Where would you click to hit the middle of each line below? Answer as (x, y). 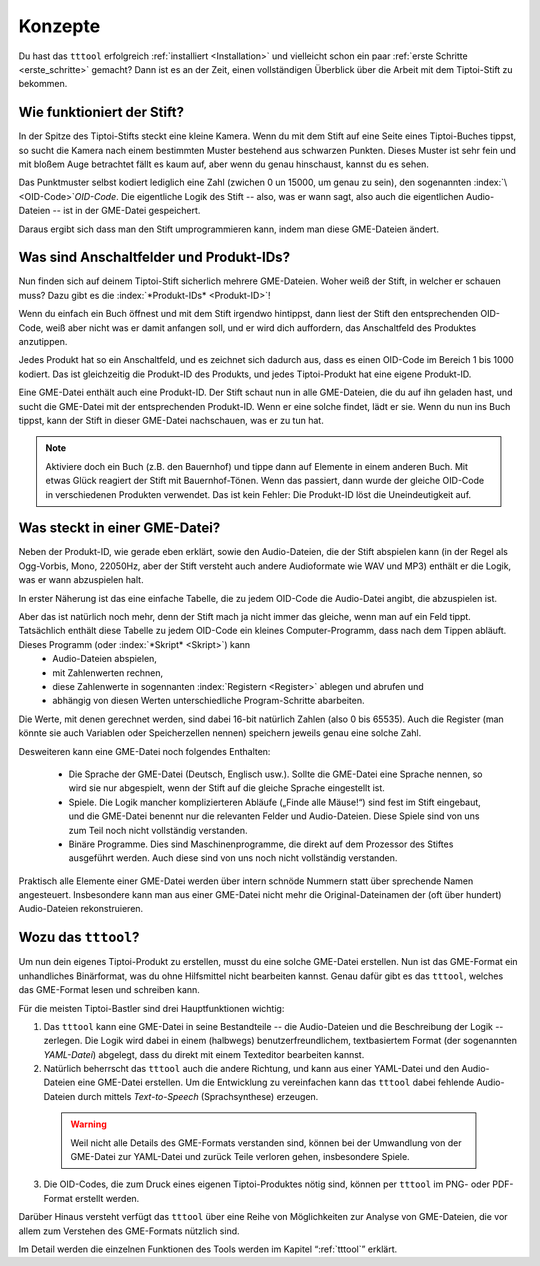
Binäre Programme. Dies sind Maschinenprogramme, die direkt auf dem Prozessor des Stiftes (261, 844)
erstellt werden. (107, 1198)
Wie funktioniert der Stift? (101, 112)
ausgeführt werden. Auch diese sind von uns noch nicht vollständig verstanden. (233, 858)
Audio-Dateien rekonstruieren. (81, 909)
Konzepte (59, 26)
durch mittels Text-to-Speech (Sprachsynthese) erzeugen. (198, 1096)
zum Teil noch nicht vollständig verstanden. (158, 830)
